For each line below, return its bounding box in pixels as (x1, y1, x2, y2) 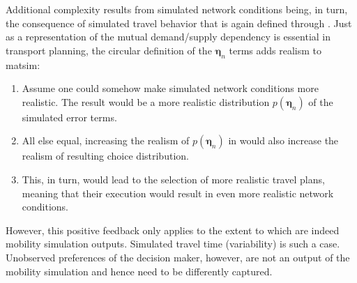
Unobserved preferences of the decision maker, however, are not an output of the (6, 250, 350, 264)
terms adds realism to (229, 43, 321, 57)
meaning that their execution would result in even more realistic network (22, 185, 334, 200)
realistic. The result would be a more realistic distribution (22, 94, 270, 109)
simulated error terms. (22, 109, 117, 124)
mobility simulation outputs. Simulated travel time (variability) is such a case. (6, 236, 340, 251)
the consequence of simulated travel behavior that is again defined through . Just (6, 15, 352, 30)
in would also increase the (228, 133, 339, 148)
